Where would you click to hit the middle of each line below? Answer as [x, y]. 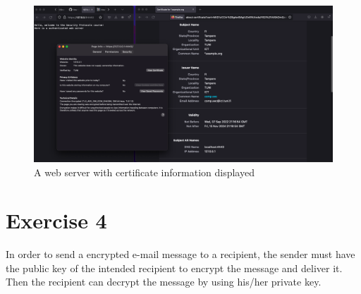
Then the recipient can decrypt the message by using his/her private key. [164, 282]
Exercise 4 [56, 220]
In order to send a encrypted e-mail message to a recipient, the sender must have [180, 254]
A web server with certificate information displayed [144, 172]
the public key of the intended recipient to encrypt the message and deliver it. [174, 268]
